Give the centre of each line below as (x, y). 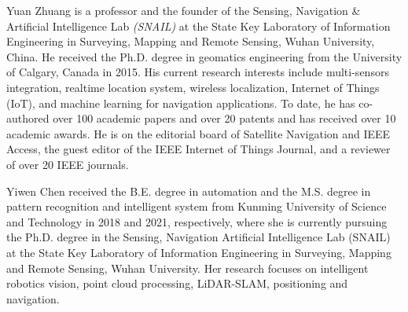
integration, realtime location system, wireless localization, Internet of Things (193, 87)
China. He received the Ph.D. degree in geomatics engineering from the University (204, 56)
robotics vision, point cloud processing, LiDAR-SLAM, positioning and (177, 283)
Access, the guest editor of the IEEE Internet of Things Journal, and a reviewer (198, 149)
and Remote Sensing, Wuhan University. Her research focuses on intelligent (187, 268)
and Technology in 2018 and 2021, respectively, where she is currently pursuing (197, 221)
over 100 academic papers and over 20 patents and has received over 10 (224, 118)
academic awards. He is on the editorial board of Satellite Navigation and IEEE (198, 133)
